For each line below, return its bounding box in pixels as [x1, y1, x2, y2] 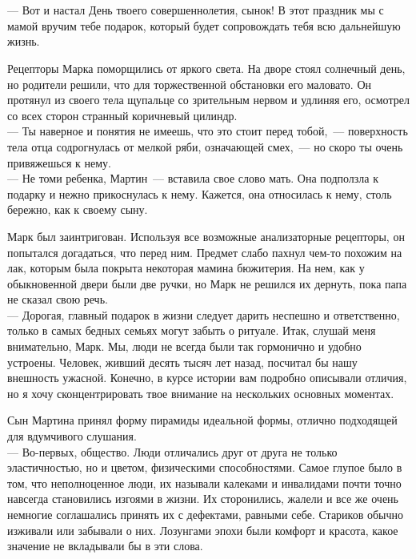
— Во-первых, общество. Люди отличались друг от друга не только [7, 443, 338, 460]
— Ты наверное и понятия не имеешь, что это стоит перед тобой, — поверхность [7, 123, 408, 139]
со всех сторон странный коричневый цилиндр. [7, 107, 238, 123]
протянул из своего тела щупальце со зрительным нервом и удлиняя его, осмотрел [7, 91, 410, 108]
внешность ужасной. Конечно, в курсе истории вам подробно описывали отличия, [7, 369, 407, 386]
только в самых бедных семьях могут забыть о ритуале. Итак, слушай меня [7, 322, 376, 339]
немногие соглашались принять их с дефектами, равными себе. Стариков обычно [7, 506, 404, 522]
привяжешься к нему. [7, 154, 111, 171]
